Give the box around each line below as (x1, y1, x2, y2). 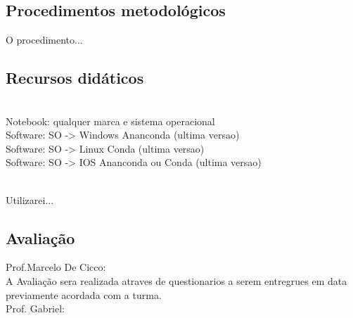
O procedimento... (6, 32, 83, 47)
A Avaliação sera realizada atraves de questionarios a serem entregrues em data (6, 273, 347, 288)
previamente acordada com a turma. (6, 287, 162, 302)
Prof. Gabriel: (6, 301, 65, 316)
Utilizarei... (6, 192, 54, 207)
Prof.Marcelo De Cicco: (6, 260, 106, 274)
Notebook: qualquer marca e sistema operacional (6, 113, 215, 128)
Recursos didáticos (6, 67, 144, 89)
